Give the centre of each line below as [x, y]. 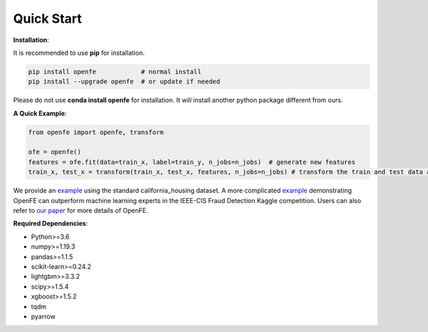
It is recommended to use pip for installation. [79, 53]
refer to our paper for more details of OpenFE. [81, 211]
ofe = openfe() [55, 152]
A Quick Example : [40, 113]
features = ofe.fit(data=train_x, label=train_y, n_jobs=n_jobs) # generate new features [192, 162]
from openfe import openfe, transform [96, 132]
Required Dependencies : [51, 224]
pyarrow [44, 316]
